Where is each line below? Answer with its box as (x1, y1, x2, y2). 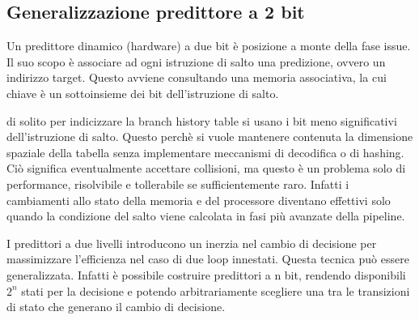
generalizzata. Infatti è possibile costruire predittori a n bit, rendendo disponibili (6, 266, 406, 283)
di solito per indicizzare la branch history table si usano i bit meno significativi (6, 112, 397, 129)
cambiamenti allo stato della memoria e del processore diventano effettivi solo (6, 191, 391, 208)
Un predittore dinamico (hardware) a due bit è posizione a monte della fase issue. (6, 37, 411, 54)
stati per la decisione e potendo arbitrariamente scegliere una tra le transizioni (21, 282, 410, 299)
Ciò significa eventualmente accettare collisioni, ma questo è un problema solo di (6, 160, 406, 177)
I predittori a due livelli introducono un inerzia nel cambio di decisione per (6, 234, 377, 251)
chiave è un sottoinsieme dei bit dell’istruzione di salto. (6, 84, 279, 101)
